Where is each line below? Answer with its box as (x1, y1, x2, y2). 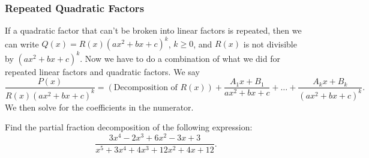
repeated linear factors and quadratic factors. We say (5, 65, 200, 77)
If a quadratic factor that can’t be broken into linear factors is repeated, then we (5, 24, 302, 37)
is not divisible (243, 37, 297, 50)
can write (5, 37, 39, 50)
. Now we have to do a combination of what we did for (80, 52, 280, 64)
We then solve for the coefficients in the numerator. (5, 100, 194, 113)
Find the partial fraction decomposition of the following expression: (5, 121, 253, 133)
